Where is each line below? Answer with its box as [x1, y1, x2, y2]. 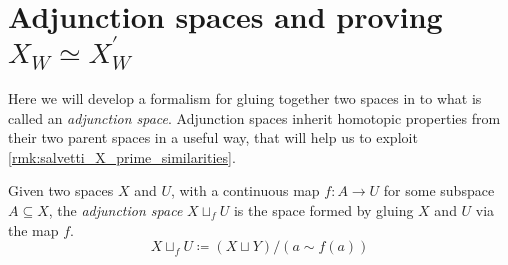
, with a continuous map [170, 180, 320, 201]
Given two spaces [8, 180, 114, 201]
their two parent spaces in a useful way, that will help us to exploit [8, 127, 418, 148]
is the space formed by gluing [233, 200, 414, 220]
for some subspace [383, 180, 495, 201]
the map [8, 219, 59, 240]
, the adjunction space [48, 200, 183, 220]
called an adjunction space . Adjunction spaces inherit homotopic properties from [8, 107, 501, 128]
